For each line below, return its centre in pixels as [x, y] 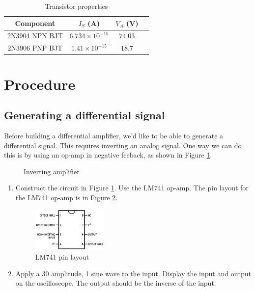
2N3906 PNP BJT [35, 48]
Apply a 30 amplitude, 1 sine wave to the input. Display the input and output [133, 273]
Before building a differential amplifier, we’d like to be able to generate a [114, 135]
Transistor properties [76, 6]
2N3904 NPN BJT [35, 36]
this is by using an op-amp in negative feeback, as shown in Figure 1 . [108, 155]
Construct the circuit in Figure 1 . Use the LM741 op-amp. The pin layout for [132, 188]
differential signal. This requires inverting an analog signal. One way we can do [123, 145]
